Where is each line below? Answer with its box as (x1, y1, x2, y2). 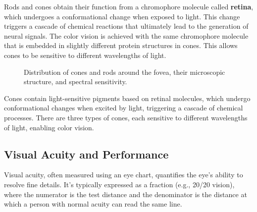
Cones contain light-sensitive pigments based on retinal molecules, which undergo (4, 93, 251, 103)
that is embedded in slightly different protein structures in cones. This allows (4, 40, 238, 51)
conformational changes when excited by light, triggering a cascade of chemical (4, 103, 243, 113)
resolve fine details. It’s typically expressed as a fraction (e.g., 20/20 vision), (4, 179, 235, 189)
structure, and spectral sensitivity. (24, 76, 127, 87)
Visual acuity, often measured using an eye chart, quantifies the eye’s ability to (4, 169, 243, 180)
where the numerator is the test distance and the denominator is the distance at (4, 189, 247, 199)
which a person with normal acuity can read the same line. (4, 199, 182, 209)
